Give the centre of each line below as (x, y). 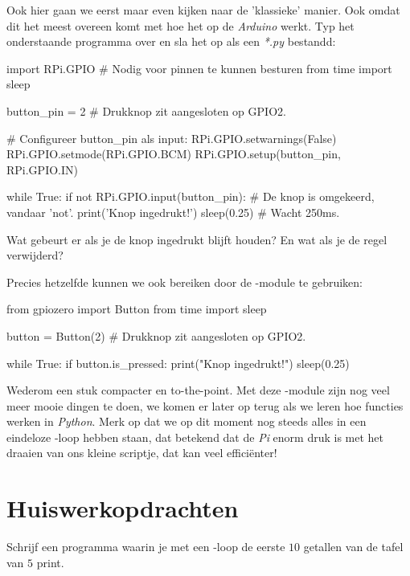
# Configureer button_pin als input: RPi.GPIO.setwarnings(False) (172, 138)
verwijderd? (35, 255)
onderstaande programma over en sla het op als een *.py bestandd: (171, 41)
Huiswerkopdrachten (123, 508)
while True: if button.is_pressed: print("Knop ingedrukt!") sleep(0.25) (178, 363)
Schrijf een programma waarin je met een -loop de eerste (146, 547)
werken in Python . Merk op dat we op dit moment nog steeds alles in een (187, 421)
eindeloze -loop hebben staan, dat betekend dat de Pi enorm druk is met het (195, 437)
